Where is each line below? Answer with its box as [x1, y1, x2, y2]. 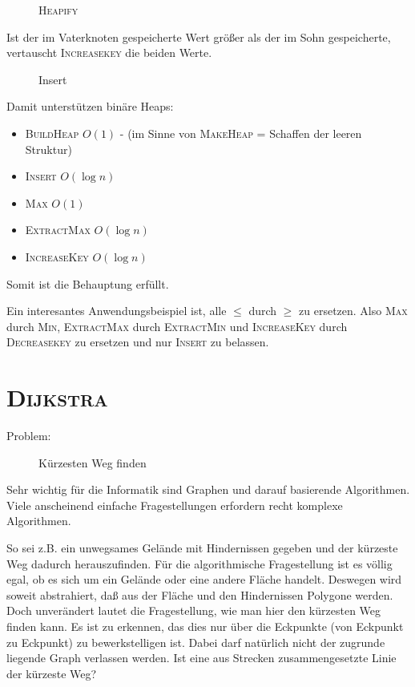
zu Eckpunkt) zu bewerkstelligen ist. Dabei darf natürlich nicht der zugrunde [6, 633, 385, 650]
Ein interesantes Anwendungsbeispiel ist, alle [6, 302, 227, 319]
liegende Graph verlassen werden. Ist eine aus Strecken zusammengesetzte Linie [6, 649, 397, 666]
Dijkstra [6, 381, 108, 414]
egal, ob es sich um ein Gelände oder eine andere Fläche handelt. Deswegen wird [6, 571, 402, 588]
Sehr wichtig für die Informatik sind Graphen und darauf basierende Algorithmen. [6, 481, 410, 498]
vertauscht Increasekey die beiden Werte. [6, 44, 212, 61]
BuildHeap [25, 124, 79, 141]
